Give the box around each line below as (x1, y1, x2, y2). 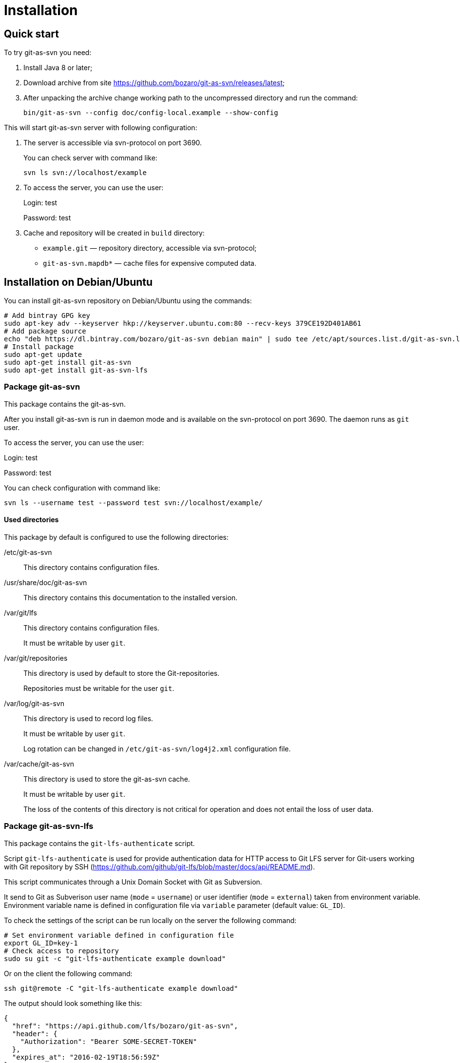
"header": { (12, 1029, 57, 1038)
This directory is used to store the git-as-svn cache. (23, 774, 190, 783)
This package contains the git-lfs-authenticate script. (4, 839, 195, 847)
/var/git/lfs (4, 608, 37, 617)
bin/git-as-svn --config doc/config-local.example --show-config (23, 109, 278, 117)
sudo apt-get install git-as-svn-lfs (4, 366, 148, 374)
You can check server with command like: (23, 154, 157, 162)
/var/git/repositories (4, 653, 68, 662)
